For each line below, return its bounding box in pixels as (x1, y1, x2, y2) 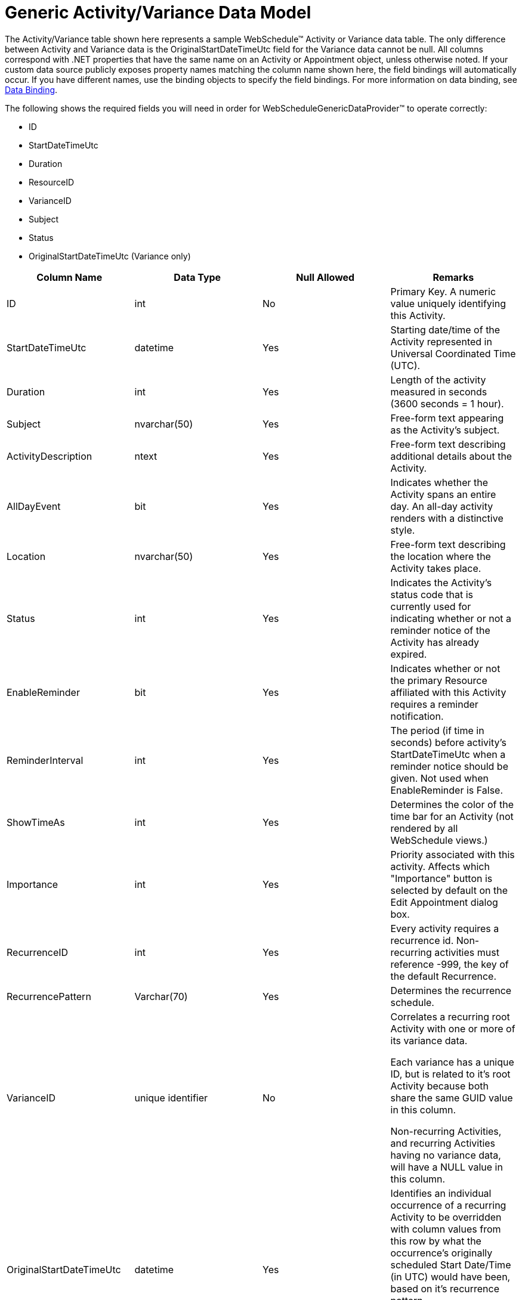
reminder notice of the (390, 624, 490, 636)
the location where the (390, 550, 491, 562)
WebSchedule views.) (390, 834, 488, 846)
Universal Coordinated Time (390, 347, 516, 360)
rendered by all (390, 822, 458, 834)
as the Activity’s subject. (390, 423, 500, 436)
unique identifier (134, 1091, 208, 1104)
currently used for (390, 600, 471, 612)
